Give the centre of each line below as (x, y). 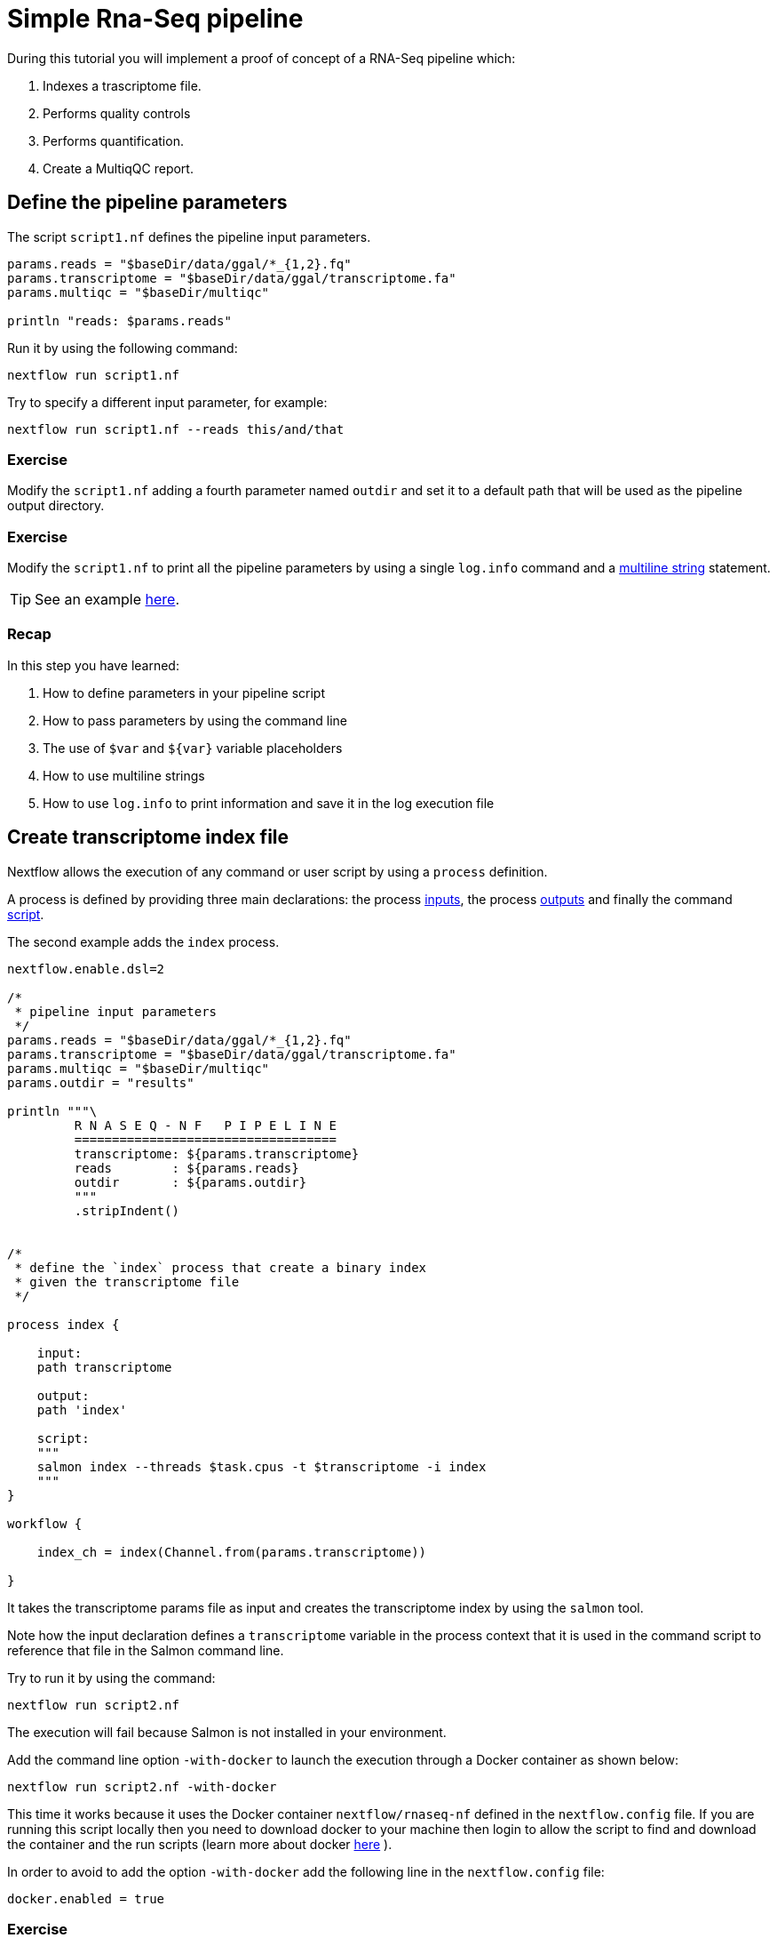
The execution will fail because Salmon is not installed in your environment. (227, 1732)
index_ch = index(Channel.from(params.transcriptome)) (232, 1552)
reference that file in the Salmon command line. (146, 1650)
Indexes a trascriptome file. (122, 85)
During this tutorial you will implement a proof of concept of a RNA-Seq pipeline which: (262, 58)
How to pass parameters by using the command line (195, 720)
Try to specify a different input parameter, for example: (167, 402)
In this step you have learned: (93, 665)
